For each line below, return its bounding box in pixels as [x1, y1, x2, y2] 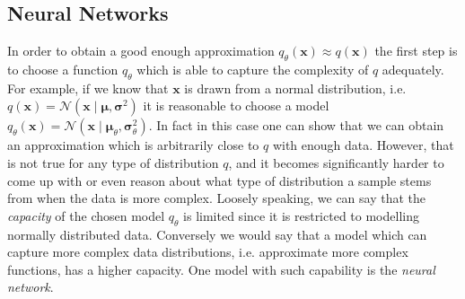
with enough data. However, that [272, 136, 454, 154]
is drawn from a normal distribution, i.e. [184, 78, 407, 97]
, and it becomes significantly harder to [228, 153, 444, 171]
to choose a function [7, 60, 118, 78]
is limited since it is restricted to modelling [183, 206, 419, 224]
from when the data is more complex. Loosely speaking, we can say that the [7, 189, 426, 207]
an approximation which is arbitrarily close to [7, 136, 259, 154]
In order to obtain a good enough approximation [7, 41, 275, 60]
